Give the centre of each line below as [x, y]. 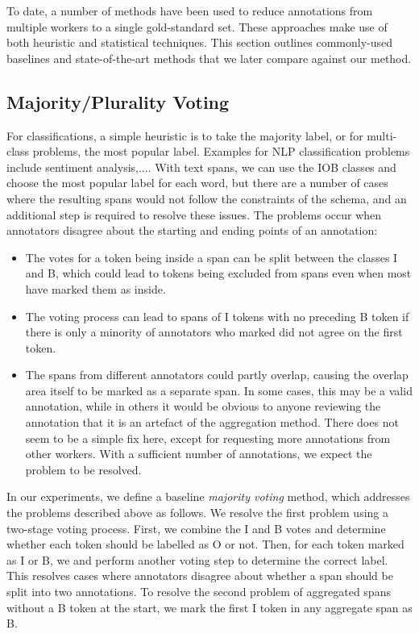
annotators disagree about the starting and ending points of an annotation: [192, 230]
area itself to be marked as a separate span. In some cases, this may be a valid [219, 390]
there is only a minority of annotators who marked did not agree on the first [214, 332]
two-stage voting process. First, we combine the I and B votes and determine [196, 528]
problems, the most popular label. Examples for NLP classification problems [221, 151]
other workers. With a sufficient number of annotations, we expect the [199, 454]
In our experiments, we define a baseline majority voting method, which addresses [208, 496]
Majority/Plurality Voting [118, 101]
